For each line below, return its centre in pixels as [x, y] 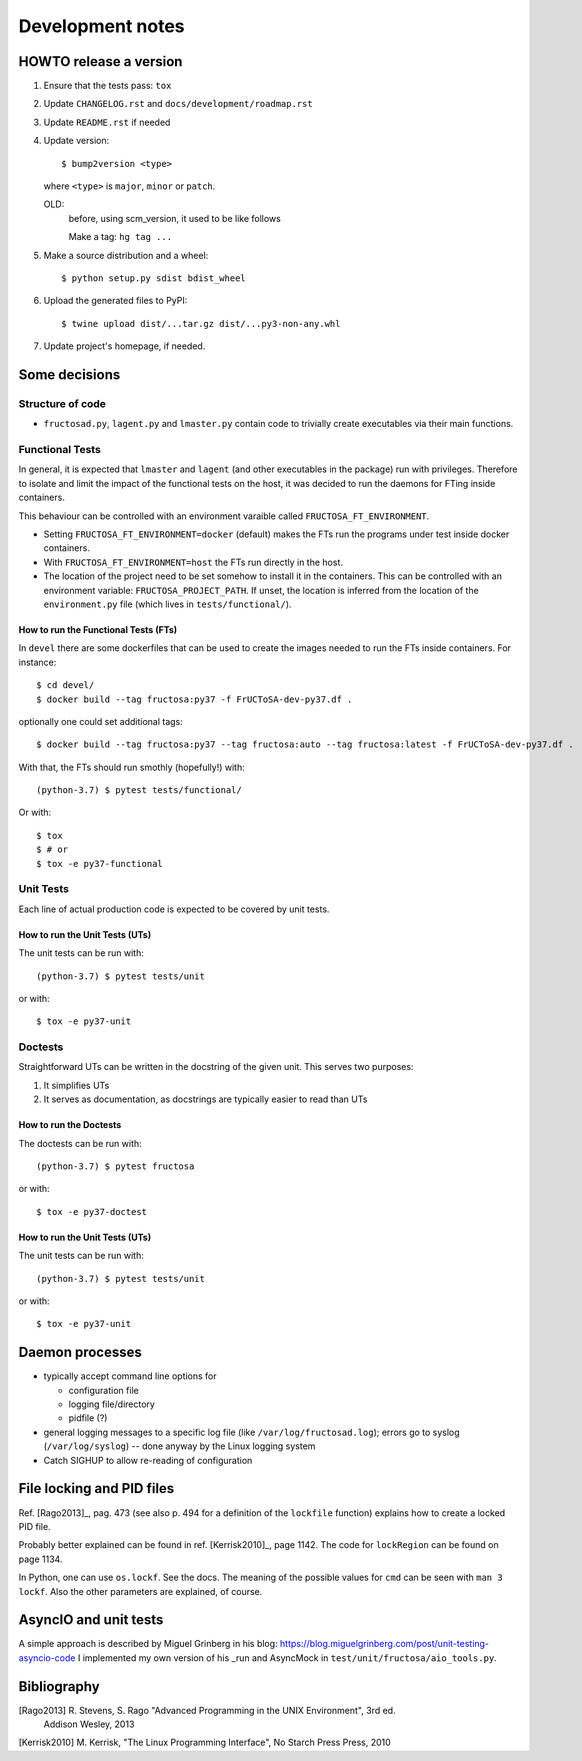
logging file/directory [111, 1404]
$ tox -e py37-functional [100, 863]
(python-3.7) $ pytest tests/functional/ [139, 790]
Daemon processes [80, 1352]
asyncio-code [47, 1657]
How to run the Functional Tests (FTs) [98, 629]
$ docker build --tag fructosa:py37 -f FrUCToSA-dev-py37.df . [194, 699]
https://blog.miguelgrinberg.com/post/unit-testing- [385, 1644]
